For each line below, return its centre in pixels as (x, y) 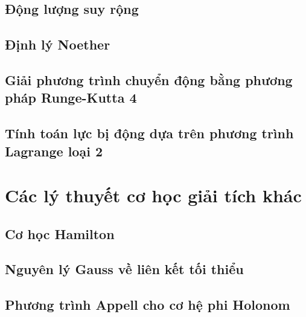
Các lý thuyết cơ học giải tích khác (153, 195)
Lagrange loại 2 (54, 151)
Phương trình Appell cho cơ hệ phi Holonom (148, 305)
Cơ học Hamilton (60, 233)
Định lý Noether (58, 44)
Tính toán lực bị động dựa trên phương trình (149, 133)
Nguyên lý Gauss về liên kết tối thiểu (124, 269)
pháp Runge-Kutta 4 (71, 98)
